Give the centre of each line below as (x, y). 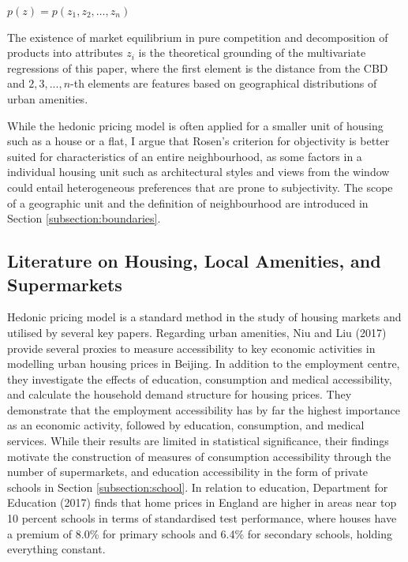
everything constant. (56, 549)
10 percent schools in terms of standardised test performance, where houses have (202, 518)
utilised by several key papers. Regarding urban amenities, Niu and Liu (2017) (197, 332)
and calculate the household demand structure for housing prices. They (180, 394)
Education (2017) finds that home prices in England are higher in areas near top (202, 502)
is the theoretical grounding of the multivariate (252, 52)
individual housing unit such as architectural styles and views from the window (198, 172)
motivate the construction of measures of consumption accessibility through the (199, 456)
